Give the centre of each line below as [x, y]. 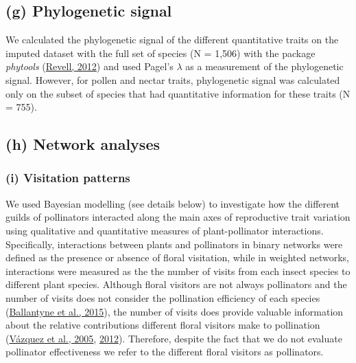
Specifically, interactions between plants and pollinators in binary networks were [174, 244]
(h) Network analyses [83, 144]
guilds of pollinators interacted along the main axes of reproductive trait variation [178, 217]
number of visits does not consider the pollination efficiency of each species [163, 297]
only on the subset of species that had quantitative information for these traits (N [178, 93]
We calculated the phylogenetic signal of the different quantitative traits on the [172, 40]
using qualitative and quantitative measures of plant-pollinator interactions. [165, 230]
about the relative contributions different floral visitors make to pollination [163, 325]
